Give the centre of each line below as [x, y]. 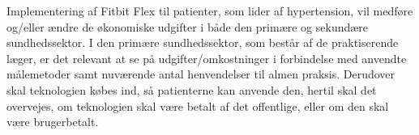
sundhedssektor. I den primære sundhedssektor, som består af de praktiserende [203, 42]
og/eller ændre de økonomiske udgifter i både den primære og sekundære [188, 26]
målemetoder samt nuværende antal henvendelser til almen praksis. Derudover [201, 74]
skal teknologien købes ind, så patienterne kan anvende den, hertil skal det [192, 89]
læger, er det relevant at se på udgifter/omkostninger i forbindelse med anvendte [207, 58]
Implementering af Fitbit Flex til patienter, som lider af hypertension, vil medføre [210, 11]
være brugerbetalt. [53, 122]
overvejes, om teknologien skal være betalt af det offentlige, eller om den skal [198, 105]
